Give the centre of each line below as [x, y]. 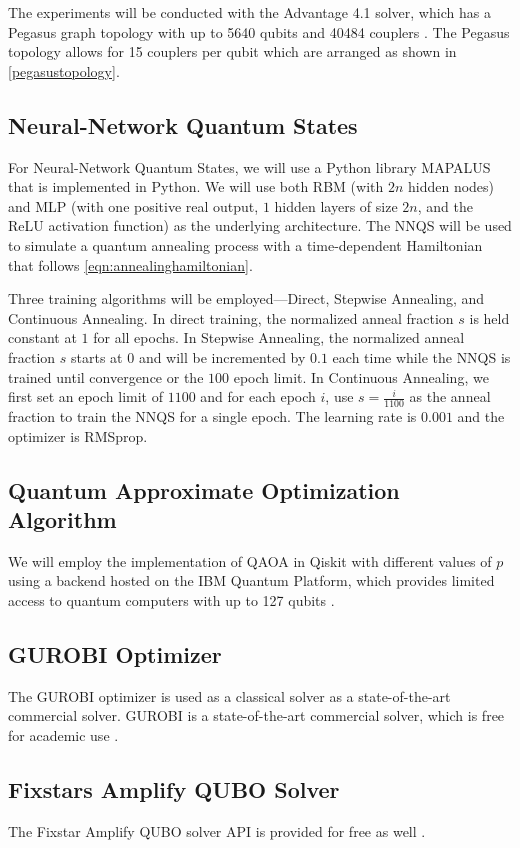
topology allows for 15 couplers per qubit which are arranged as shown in [232, 51]
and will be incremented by [222, 356]
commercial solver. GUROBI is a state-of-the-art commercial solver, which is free [256, 715]
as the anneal [450, 396]
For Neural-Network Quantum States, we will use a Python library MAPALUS [249, 166]
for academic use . [63, 734]
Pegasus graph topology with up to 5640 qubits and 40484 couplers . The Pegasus [259, 31]
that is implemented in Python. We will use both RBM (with [196, 186]
